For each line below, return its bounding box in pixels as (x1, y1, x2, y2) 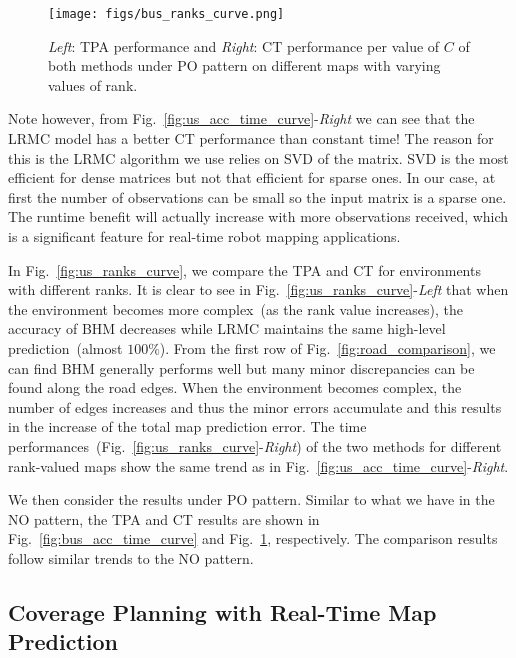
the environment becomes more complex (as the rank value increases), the (8, 298, 464, 319)
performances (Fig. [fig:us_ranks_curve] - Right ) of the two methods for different (8, 435, 502, 456)
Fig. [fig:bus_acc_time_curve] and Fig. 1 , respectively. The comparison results (8, 528, 498, 549)
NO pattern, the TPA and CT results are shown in (8, 508, 320, 529)
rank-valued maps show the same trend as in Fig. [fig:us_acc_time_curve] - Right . (8, 455, 509, 476)
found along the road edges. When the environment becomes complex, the (8, 377, 462, 398)
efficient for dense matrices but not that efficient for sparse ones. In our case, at (8, 167, 496, 188)
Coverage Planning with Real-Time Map (8, 596, 437, 627)
